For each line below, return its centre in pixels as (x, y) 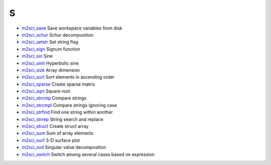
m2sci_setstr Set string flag (50, 42)
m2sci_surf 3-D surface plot (51, 140)
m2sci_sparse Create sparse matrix (58, 84)
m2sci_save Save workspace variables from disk (72, 28)
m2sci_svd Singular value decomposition (64, 147)
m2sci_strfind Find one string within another (67, 112)
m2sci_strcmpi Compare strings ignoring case (70, 105)
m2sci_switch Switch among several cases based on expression (88, 154)
